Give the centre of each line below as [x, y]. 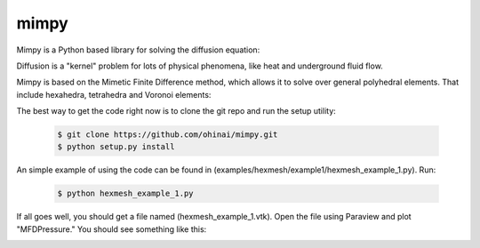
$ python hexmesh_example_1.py [126, 194]
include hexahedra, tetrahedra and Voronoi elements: [114, 94]
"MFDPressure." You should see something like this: [112, 229]
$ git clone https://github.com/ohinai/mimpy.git [168, 135]
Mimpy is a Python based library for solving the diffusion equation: [138, 50]
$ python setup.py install [116, 147]
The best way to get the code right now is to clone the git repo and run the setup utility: [176, 111]
